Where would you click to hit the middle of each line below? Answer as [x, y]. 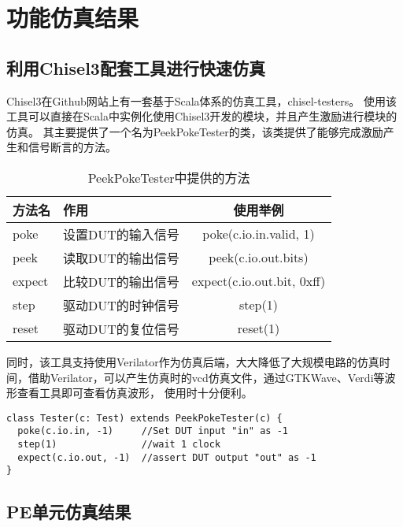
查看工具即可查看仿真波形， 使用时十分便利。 [135, 393]
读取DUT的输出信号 [121, 258]
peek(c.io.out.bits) [259, 258]
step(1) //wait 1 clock [119, 445]
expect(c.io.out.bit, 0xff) [259, 281]
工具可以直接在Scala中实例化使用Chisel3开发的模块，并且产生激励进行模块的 [202, 116]
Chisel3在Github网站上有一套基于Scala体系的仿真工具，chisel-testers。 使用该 [201, 100]
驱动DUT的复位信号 [121, 328]
